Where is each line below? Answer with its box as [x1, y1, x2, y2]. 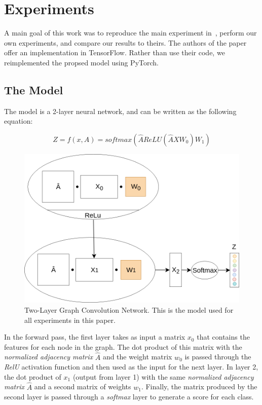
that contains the [197, 332, 250, 342]
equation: [4, 116, 33, 126]
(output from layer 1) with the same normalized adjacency [72, 371, 254, 382]
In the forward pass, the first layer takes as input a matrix [4, 332, 185, 342]
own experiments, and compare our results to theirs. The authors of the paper [4, 37, 247, 48]
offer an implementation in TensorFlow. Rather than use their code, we [4, 47, 225, 58]
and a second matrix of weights [34, 381, 131, 392]
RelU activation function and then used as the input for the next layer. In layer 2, [4, 361, 258, 372]
